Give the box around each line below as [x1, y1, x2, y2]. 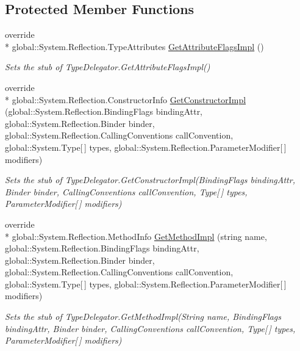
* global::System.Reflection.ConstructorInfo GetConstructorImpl [5, 93, 246, 106]
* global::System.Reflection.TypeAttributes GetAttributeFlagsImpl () [5, 40, 264, 52]
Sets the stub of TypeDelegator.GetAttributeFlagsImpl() [5, 60, 210, 73]
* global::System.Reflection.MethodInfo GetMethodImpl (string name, [5, 230, 267, 242]
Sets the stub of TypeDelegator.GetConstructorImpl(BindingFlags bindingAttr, [5, 173, 295, 186]
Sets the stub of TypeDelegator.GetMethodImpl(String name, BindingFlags [5, 310, 282, 323]
